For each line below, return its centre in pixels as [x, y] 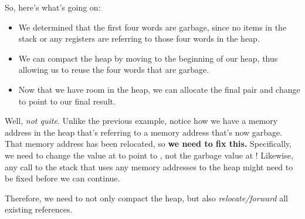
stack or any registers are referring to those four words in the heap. [139, 38]
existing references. [39, 209]
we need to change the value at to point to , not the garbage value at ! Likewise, [149, 155]
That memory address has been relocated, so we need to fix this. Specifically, [148, 144]
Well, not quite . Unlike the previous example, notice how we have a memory [141, 121]
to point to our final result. [67, 101]
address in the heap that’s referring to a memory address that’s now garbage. [144, 132]
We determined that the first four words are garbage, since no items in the [152, 27]
